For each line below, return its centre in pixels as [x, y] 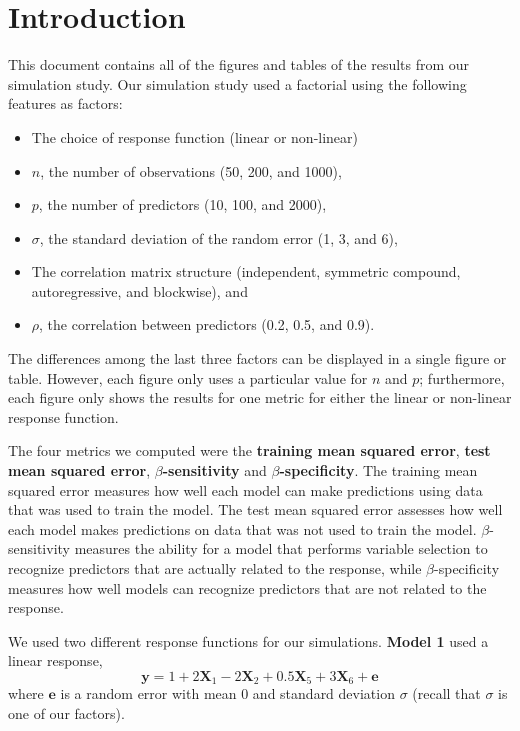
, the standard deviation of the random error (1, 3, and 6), [218, 237]
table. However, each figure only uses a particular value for [188, 377]
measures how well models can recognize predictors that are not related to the [247, 587]
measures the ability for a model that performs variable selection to [281, 548]
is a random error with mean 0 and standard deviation [227, 693]
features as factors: [65, 103]
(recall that [446, 693]
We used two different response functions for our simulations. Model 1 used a [248, 640]
